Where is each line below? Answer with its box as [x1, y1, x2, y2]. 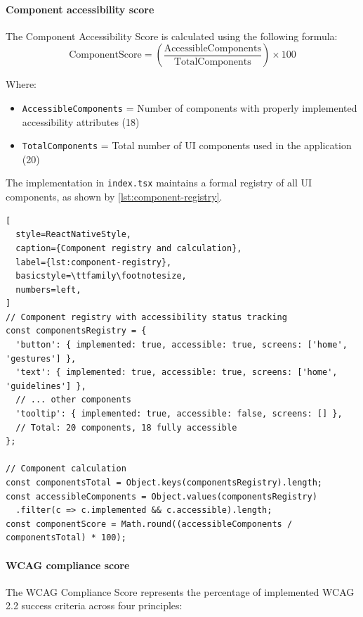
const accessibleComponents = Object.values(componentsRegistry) [6, 491, 317, 502]
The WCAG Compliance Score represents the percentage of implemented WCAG [6, 584, 355, 599]
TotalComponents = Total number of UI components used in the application [22, 138, 352, 153]
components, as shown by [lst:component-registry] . [6, 189, 223, 204]
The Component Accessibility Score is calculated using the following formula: [6, 28, 338, 43]
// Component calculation [6, 464, 126, 474]
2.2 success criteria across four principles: [6, 598, 183, 613]
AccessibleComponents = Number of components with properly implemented [22, 100, 357, 115]
